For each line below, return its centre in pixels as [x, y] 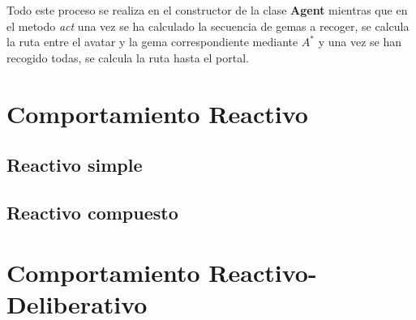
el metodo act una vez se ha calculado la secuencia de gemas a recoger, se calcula [208, 26]
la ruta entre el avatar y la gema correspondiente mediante [152, 42]
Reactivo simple [75, 165]
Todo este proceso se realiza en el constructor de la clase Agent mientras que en [207, 10]
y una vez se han [360, 42]
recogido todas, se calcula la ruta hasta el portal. [128, 57]
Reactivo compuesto [92, 212]
